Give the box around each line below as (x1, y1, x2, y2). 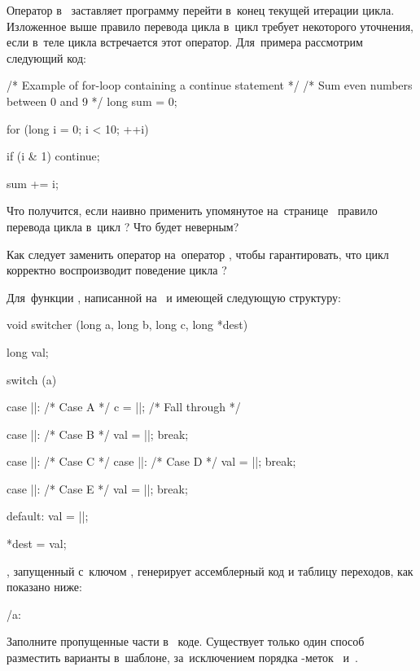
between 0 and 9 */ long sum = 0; (7, 92, 177, 109)
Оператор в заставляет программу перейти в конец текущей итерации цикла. (7, 2, 395, 18)
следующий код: (7, 49, 86, 66)
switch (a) (7, 371, 57, 388)
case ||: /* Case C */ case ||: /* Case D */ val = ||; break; (7, 453, 296, 470)
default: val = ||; (7, 507, 89, 524)
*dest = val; (7, 535, 67, 552)
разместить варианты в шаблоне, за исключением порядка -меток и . (7, 649, 358, 666)
